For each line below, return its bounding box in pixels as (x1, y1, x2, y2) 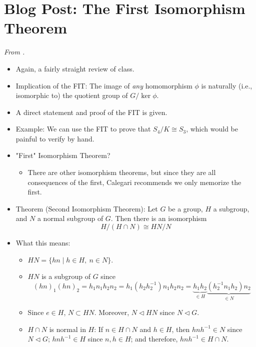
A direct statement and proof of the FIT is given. (15, 106, 167, 117)
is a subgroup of (41, 271, 90, 281)
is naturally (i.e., (201, 80, 252, 90)
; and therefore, (130, 333, 178, 344)
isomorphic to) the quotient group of (15, 90, 128, 100)
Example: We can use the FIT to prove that (15, 123, 151, 134)
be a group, (168, 203, 203, 213)
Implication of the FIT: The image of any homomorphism (15, 80, 192, 90)
